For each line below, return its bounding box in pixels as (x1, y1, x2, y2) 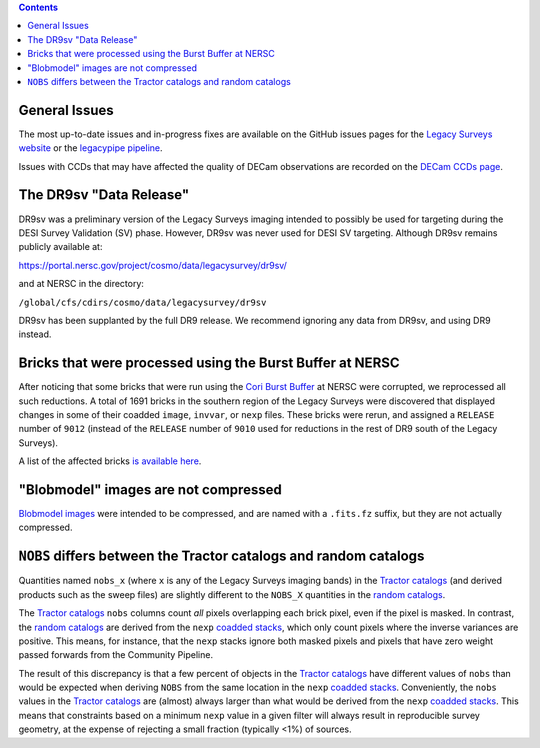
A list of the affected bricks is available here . (18, 455, 202, 467)
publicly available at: (18, 241, 103, 253)
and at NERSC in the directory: (18, 278, 145, 290)
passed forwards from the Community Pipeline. (18, 649, 214, 661)
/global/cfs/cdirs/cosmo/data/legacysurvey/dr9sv (18, 296, 267, 308)
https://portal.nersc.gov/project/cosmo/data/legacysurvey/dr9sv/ (18, 259, 287, 271)
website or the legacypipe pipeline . (18, 142, 164, 154)
